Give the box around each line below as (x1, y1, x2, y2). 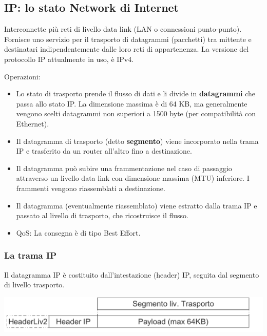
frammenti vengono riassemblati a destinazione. (16, 182, 165, 193)
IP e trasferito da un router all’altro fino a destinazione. (16, 145, 192, 156)
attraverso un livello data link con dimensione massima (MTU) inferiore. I (16, 173, 250, 183)
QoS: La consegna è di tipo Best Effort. (16, 227, 141, 238)
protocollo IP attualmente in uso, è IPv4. (4, 53, 134, 64)
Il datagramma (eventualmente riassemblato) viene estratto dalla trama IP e (16, 200, 257, 211)
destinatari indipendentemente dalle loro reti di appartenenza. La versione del (4, 44, 249, 54)
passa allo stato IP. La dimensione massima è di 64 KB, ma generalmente (16, 98, 247, 109)
